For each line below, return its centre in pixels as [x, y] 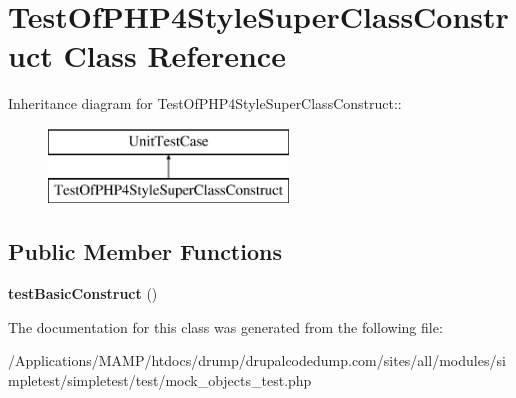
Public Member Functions [145, 251]
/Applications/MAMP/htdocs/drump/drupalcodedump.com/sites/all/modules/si [257, 360]
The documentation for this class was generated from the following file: [225, 326]
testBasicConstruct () [83, 293]
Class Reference [174, 55]
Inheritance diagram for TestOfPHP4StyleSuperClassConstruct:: [205, 103]
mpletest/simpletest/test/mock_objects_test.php [160, 380]
